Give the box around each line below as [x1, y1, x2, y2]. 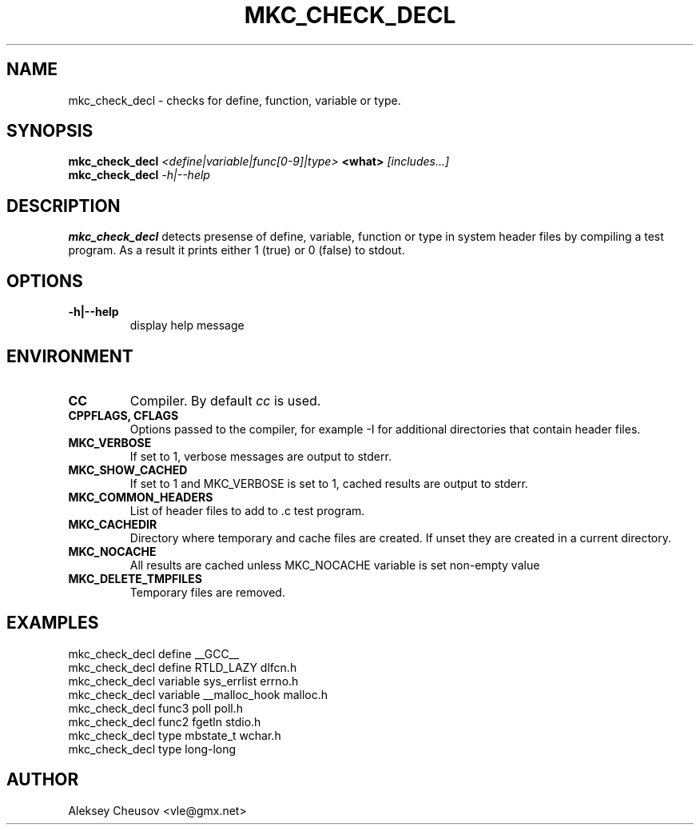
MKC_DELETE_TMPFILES [68, 571, 202, 585]
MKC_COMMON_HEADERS [68, 489, 213, 504]
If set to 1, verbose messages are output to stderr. [129, 449, 392, 463]
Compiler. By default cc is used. [129, 392, 321, 409]
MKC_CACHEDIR [68, 517, 157, 531]
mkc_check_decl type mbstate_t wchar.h [68, 728, 281, 742]
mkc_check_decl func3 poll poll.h [68, 701, 244, 715]
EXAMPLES [6, 613, 99, 633]
